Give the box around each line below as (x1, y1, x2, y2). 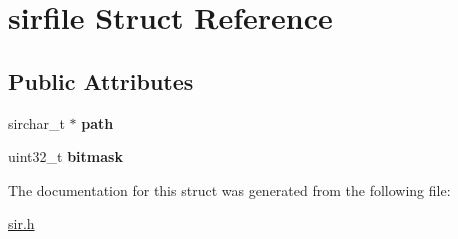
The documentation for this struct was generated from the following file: (8, 179, 451, 200)
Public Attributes (8, 65, 194, 96)
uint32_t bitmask (8, 146, 123, 167)
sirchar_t (8, 112, 65, 133)
